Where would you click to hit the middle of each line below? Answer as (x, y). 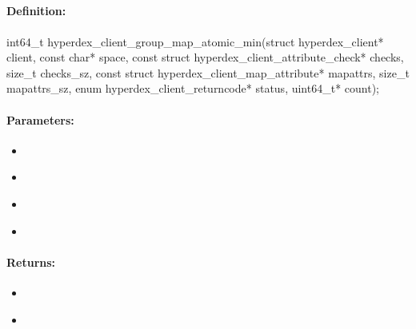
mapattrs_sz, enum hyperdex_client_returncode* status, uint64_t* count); (193, 88)
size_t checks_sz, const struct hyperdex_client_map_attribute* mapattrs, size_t (208, 72)
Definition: (36, 11)
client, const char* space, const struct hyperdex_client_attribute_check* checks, (205, 57)
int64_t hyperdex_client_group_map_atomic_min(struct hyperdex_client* (195, 41)
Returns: (31, 262)
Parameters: (40, 119)
